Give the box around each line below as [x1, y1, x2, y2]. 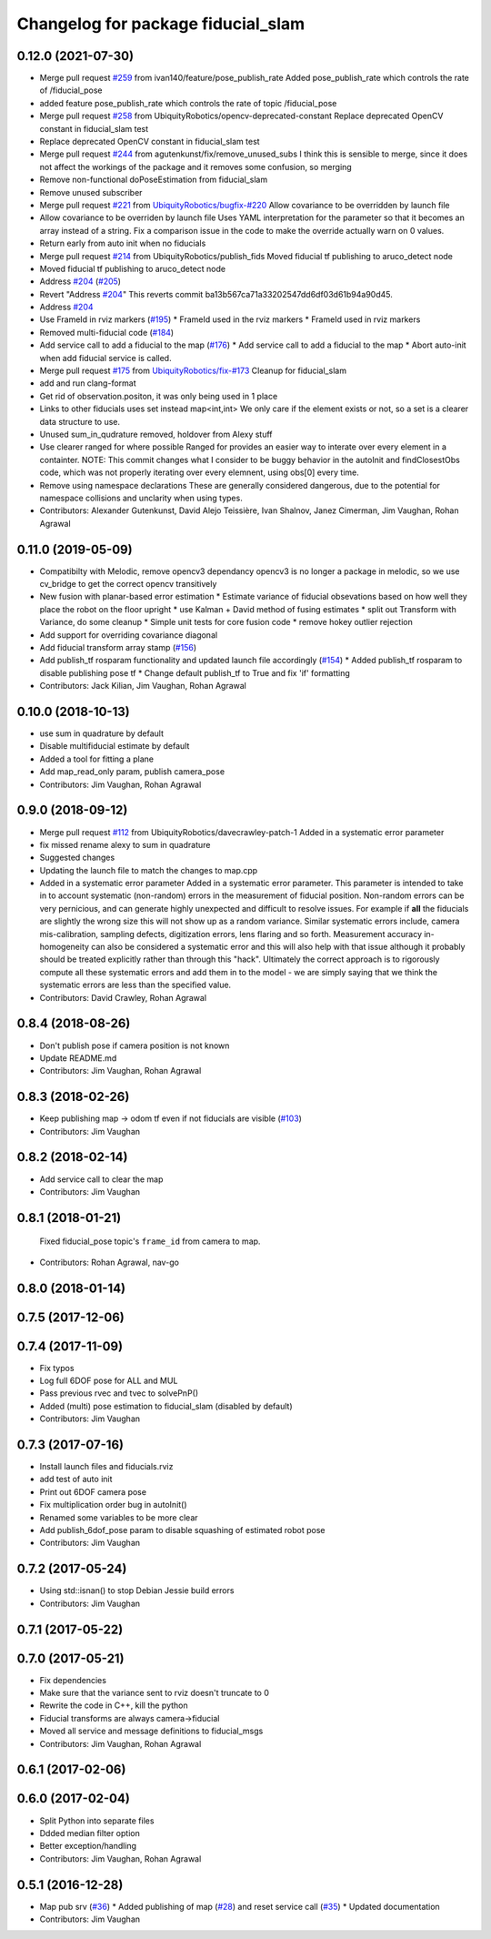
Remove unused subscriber [39, 187, 143, 197]
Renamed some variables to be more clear [39, 1511, 199, 1523]
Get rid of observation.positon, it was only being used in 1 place [39, 390, 278, 401]
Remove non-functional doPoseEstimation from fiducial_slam [39, 174, 268, 186]
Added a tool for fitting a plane [39, 753, 155, 764]
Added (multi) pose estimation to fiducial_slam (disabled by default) [39, 1400, 293, 1411]
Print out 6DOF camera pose [39, 1486, 147, 1497]
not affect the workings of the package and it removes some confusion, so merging [39, 161, 352, 172]
